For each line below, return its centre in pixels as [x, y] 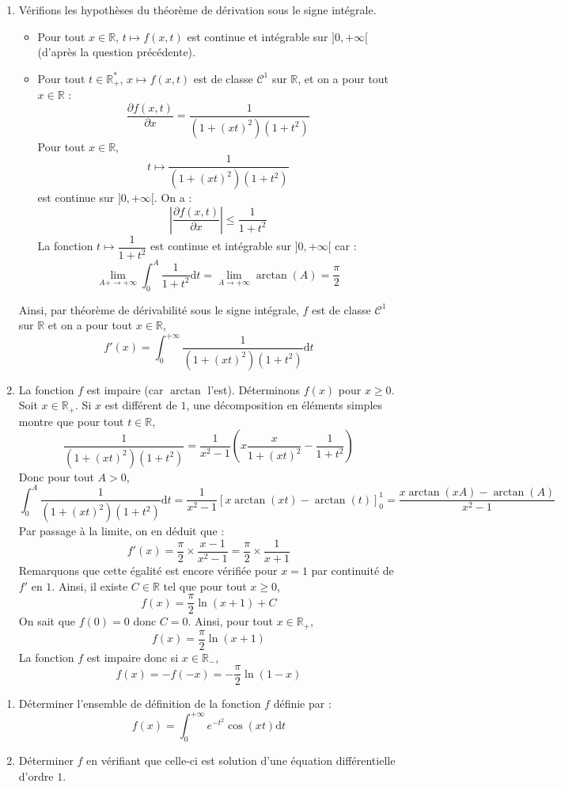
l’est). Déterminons [254, 389]
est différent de [141, 405]
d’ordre [36, 776]
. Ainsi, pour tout [230, 621]
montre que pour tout [71, 421]
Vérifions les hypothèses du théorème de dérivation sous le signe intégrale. [197, 10]
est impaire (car [125, 389]
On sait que [47, 621]
